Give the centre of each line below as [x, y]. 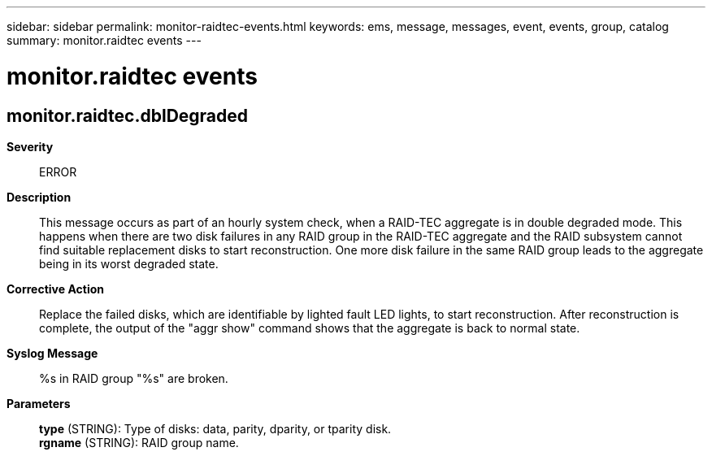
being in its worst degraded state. [129, 263]
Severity [30, 146]
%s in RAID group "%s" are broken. [134, 378]
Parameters [39, 403]
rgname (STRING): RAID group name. [139, 442]
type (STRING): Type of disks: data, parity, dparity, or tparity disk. [215, 428]
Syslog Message [52, 353]
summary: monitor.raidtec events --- [104, 40]
